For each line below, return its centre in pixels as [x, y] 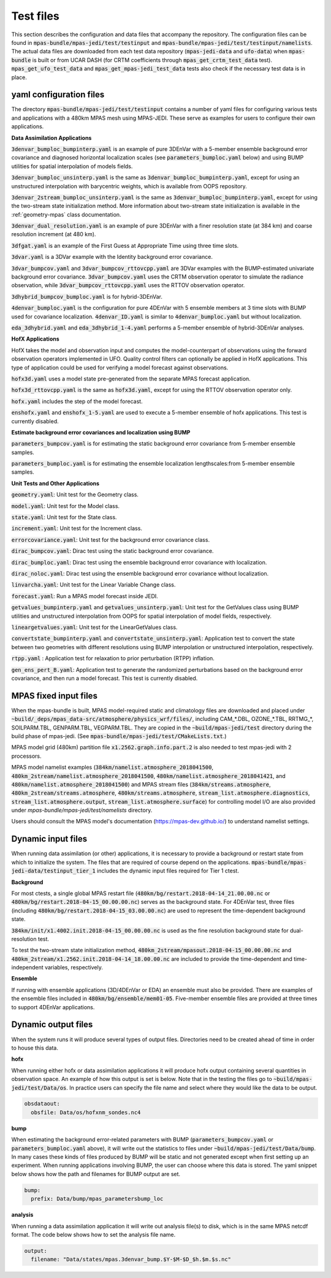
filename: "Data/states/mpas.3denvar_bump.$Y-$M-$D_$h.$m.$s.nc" [131, 1260]
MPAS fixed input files [55, 695]
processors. [27, 756]
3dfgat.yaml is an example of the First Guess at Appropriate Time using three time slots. [125, 245]
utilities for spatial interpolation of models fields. [72, 166]
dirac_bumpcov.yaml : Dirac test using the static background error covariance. [112, 551]
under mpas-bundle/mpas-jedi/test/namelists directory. [82, 810]
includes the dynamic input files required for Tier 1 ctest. [168, 871]
